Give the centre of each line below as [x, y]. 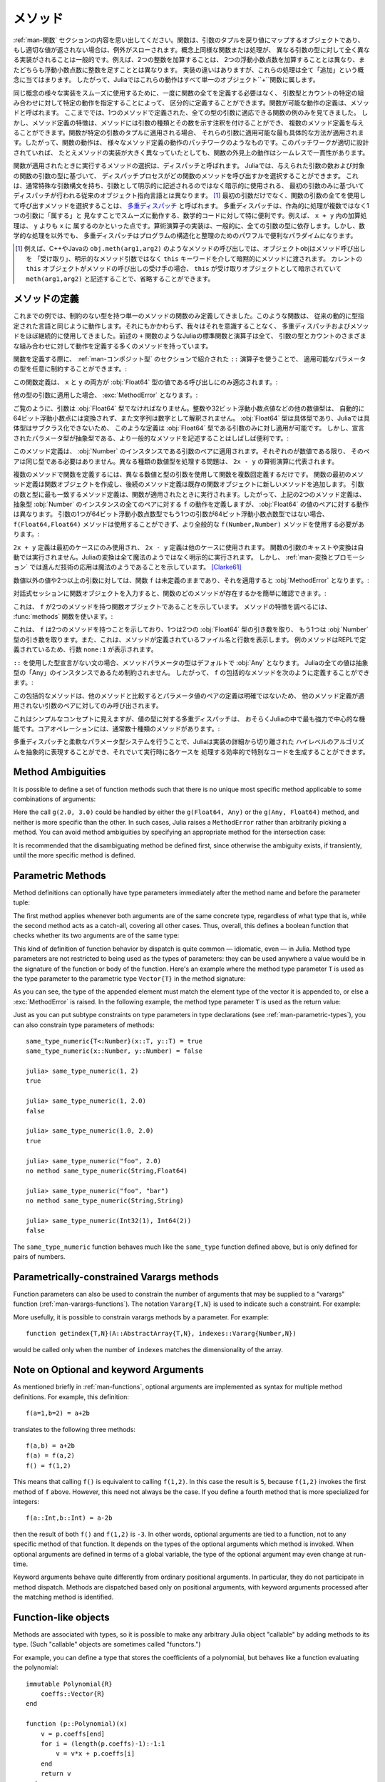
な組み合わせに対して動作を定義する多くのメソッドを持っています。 [113, 346]
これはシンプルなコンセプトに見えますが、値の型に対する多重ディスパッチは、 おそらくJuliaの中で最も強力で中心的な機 [189, 719]
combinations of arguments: [55, 799]
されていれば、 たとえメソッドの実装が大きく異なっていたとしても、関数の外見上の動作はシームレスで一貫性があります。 [191, 153]
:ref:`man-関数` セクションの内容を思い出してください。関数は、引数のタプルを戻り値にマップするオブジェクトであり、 [189, 40]
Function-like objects [61, 1617]
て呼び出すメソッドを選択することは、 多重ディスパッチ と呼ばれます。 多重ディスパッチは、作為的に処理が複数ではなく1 [191, 205]
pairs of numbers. [39, 1257]
